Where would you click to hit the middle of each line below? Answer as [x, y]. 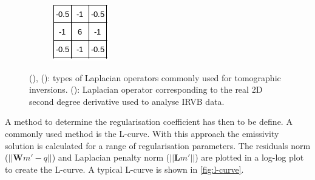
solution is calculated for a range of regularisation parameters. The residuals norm [158, 145]
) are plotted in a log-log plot [249, 157]
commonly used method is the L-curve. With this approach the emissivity [142, 133]
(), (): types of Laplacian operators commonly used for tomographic [155, 77]
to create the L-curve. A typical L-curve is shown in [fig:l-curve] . [124, 169]
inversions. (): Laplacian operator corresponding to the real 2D [146, 89]
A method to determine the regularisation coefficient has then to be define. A [149, 122]
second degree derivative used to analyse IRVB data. [127, 101]
